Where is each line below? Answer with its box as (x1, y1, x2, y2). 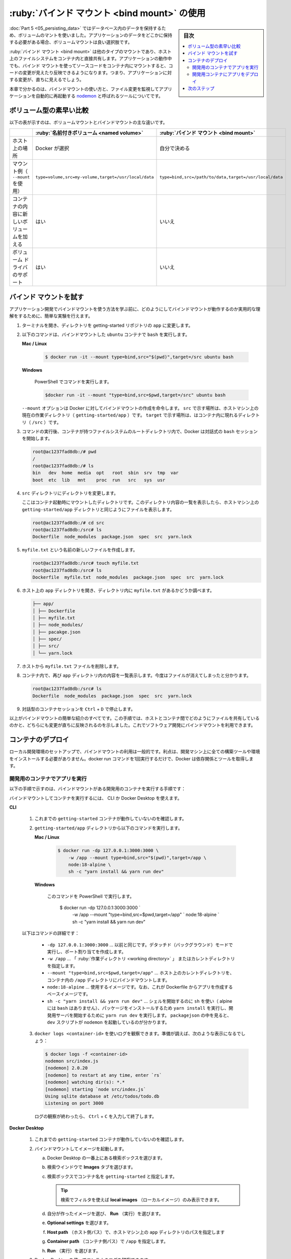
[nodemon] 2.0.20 (45, 1065, 88, 1071)
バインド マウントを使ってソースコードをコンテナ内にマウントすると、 (22, 62, 169, 68)
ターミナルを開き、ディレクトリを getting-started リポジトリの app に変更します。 (22, 322, 193, 328)
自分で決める (159, 145, 190, 152)
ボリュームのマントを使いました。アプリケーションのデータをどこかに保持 (18, 32, 172, 38)
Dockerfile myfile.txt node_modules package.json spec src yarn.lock (32, 575, 224, 580)
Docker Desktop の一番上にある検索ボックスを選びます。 (47, 1155, 166, 1161)
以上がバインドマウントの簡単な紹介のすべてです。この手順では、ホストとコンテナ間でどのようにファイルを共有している (9, 715, 260, 721)
